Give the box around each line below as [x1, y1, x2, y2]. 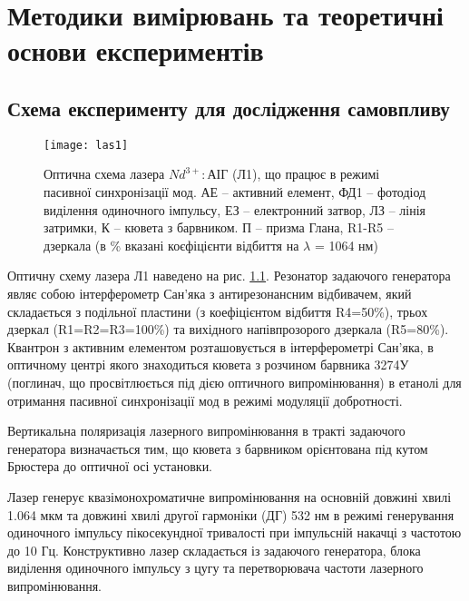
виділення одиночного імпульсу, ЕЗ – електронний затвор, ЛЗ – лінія [44, 200, 426, 219]
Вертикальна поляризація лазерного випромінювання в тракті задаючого [7, 421, 405, 440]
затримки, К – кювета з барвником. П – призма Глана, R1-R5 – [44, 218, 394, 237]
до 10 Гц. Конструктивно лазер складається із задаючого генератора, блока [7, 540, 421, 559]
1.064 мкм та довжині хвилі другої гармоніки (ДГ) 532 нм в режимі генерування [7, 505, 454, 524]
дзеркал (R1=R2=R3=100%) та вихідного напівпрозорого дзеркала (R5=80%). [7, 320, 449, 339]
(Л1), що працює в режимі [232, 164, 380, 183]
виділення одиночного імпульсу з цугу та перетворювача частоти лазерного [7, 558, 424, 577]
